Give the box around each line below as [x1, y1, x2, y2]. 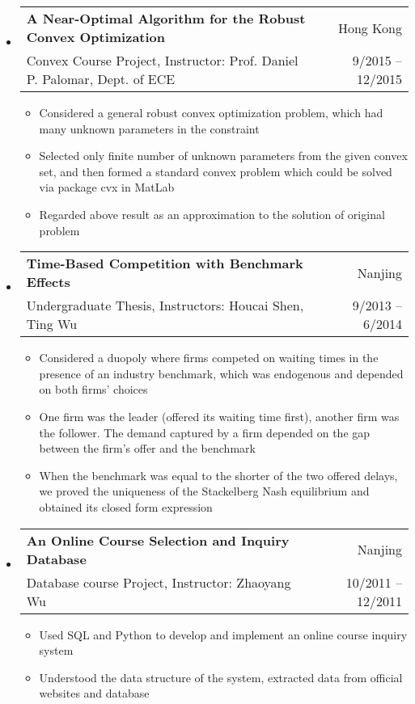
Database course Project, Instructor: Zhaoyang [26, 572, 291, 592]
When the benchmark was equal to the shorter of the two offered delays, [39, 466, 398, 483]
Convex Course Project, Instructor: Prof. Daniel [26, 51, 299, 70]
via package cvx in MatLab [39, 179, 175, 196]
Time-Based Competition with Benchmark [26, 254, 303, 273]
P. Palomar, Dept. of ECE [26, 70, 176, 88]
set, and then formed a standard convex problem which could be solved [39, 162, 392, 179]
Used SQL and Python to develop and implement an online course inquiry [39, 626, 408, 643]
